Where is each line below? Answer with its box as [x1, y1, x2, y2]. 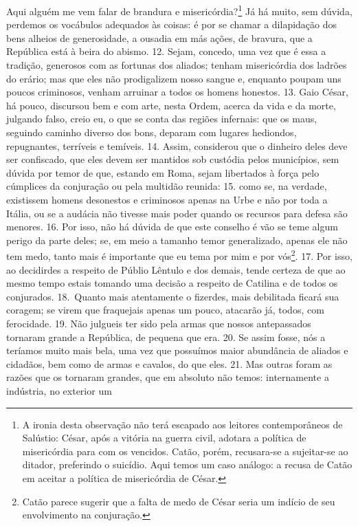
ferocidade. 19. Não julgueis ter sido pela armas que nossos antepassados [6, 316, 311, 330]
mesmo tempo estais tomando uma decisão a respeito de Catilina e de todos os [6, 276, 338, 290]
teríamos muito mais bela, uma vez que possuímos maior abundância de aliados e [6, 343, 348, 358]
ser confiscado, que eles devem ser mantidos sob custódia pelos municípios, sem [6, 152, 339, 166]
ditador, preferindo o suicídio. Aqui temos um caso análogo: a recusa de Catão [22, 457, 353, 472]
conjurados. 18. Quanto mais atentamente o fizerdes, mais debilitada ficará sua [6, 289, 339, 303]
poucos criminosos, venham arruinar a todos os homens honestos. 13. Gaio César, [6, 85, 348, 99]
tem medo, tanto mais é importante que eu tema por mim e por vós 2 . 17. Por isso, [6, 247, 353, 263]
